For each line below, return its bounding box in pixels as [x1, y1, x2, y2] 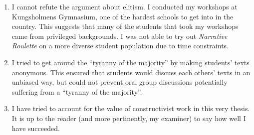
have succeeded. [11, 123, 60, 133]
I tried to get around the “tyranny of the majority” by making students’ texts [11, 57, 250, 67]
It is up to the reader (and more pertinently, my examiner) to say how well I [11, 113, 246, 123]
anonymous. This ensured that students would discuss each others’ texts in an [11, 67, 251, 77]
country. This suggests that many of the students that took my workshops [11, 21, 239, 31]
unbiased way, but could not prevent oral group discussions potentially [11, 77, 228, 87]
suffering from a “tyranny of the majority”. [11, 86, 142, 97]
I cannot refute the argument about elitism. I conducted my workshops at [11, 1, 238, 11]
